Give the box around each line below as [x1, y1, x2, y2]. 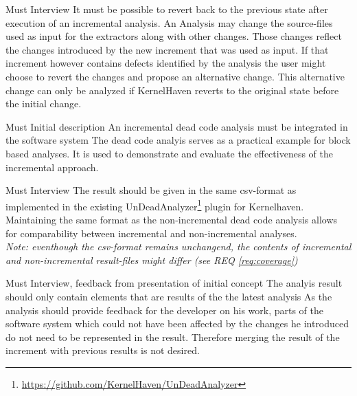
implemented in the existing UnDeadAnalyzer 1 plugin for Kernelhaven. [5, 197, 304, 213]
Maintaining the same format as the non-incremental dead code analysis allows [5, 212, 338, 226]
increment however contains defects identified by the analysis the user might [5, 56, 326, 70]
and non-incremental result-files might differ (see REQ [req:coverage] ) [5, 252, 298, 267]
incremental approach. [5, 159, 99, 174]
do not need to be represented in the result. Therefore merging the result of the [5, 329, 340, 344]
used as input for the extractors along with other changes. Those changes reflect [5, 29, 342, 43]
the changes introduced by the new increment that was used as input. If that [5, 42, 329, 56]
